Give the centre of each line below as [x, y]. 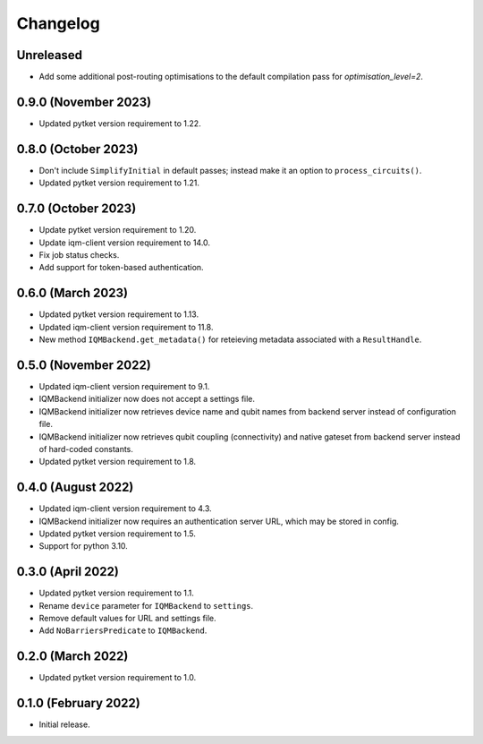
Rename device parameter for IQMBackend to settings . [146, 605]
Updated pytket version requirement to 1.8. [118, 462]
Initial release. [64, 724]
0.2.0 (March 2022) [72, 657]
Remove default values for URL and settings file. [127, 619]
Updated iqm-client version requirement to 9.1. [124, 386]
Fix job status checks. [79, 254]
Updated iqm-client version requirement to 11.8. [126, 327]
